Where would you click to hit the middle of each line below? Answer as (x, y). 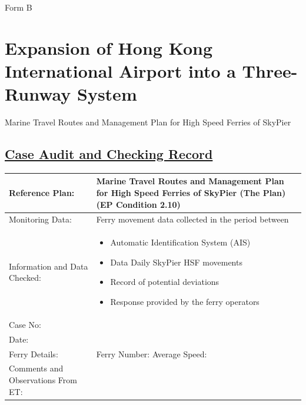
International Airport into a (120, 70)
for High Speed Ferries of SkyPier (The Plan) (191, 192)
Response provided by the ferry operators (185, 302)
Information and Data (49, 266)
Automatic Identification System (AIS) (180, 242)
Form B (19, 7)
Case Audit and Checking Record (109, 154)
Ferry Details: (34, 353)
